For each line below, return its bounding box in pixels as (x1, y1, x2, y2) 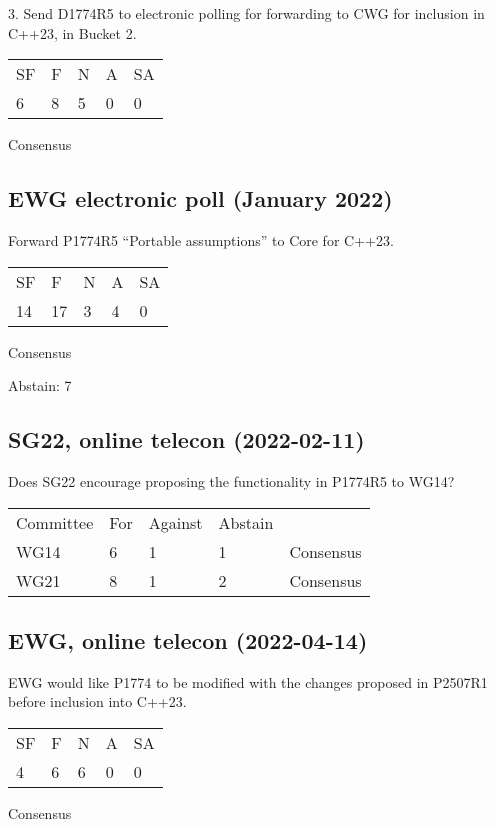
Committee (16, 510, 94, 534)
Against (148, 510, 203, 534)
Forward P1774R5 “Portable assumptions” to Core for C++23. (8, 229, 394, 250)
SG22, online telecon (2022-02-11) (8, 424, 365, 455)
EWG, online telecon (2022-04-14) (8, 624, 368, 655)
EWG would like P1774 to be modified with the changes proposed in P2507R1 (8, 671, 488, 692)
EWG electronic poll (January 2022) (8, 183, 393, 214)
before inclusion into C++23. (8, 691, 187, 712)
